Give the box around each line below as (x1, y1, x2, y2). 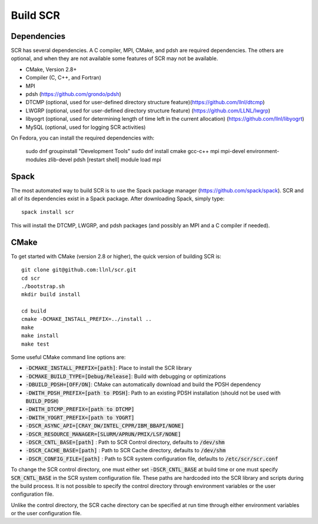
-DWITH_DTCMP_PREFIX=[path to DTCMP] (25, 406, 135, 413)
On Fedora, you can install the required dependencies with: (11, 134, 155, 141)
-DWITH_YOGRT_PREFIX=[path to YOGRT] (25, 414, 135, 421)
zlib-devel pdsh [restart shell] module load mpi (48, 156, 161, 163)
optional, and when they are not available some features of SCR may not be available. (11, 55, 218, 62)
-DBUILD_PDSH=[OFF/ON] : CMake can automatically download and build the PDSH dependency (25, 381, 261, 388)
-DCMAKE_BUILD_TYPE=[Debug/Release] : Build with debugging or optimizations (25, 373, 226, 380)
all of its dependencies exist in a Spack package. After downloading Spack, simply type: (11, 195, 225, 203)
